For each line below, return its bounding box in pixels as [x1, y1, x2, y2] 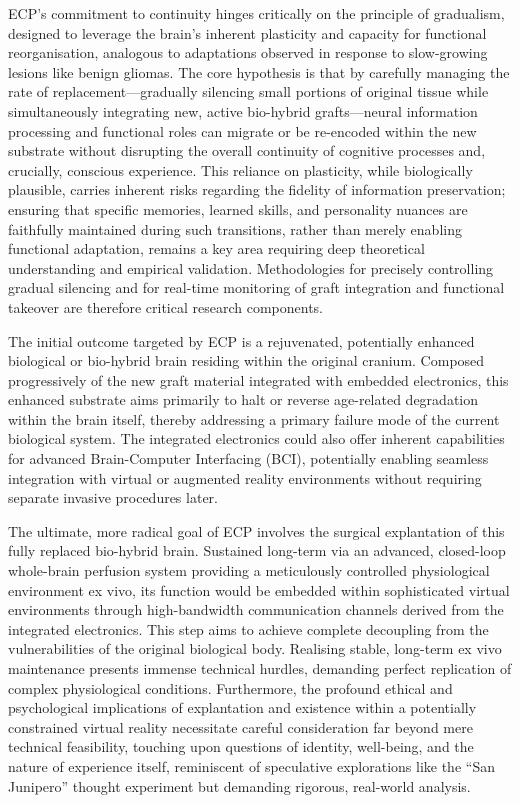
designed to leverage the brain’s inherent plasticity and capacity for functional [8, 22, 487, 43]
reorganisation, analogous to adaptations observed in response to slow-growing [8, 42, 488, 63]
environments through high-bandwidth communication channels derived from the [8, 599, 504, 620]
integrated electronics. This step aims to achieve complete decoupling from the [8, 618, 489, 639]
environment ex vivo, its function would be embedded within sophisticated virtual [8, 579, 510, 600]
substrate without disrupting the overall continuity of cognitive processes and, [8, 140, 486, 161]
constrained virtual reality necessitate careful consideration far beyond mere [8, 716, 473, 737]
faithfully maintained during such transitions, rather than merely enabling [8, 218, 462, 239]
